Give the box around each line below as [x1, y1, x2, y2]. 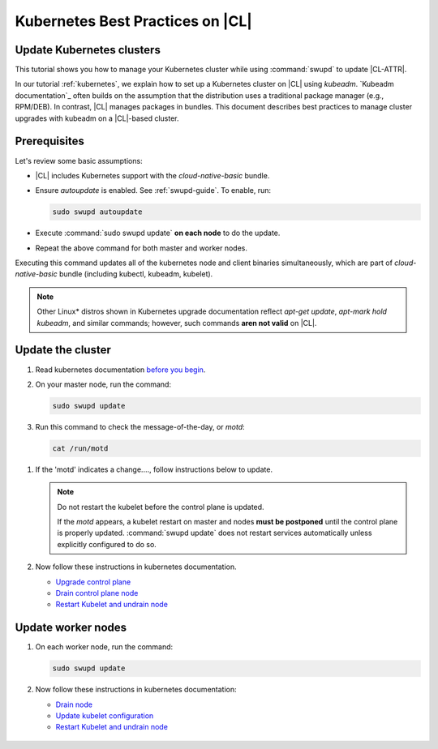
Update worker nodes [15, 621, 127, 635]
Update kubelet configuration [55, 711, 154, 721]
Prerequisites [15, 135, 84, 148]
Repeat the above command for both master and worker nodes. [35, 243, 247, 253]
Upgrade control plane [55, 576, 131, 587]
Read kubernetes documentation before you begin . [35, 365, 206, 374]
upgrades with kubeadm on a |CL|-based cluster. [15, 113, 179, 123]
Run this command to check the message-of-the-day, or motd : [35, 422, 245, 431]
